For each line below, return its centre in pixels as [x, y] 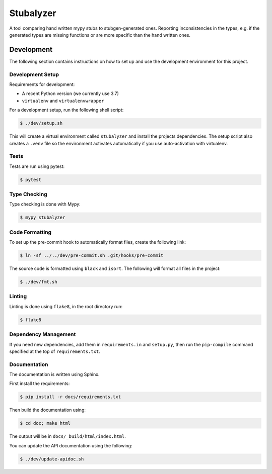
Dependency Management [43, 334]
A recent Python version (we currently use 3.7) [71, 93]
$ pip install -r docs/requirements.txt [70, 397]
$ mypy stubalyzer [43, 218]
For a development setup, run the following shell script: [66, 110]
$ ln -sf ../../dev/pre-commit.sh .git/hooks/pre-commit [92, 256]
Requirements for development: [42, 84]
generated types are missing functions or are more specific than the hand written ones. [100, 35]
